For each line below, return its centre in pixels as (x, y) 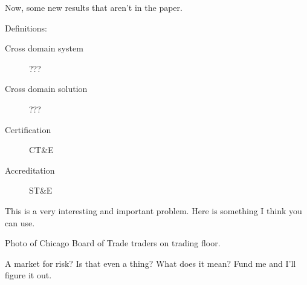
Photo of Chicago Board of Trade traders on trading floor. (113, 243)
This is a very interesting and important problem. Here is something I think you (153, 210)
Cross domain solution (46, 89)
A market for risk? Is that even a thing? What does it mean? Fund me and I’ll (150, 263)
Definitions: (26, 28)
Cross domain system (44, 48)
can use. (20, 222)
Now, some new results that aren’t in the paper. (94, 7)
